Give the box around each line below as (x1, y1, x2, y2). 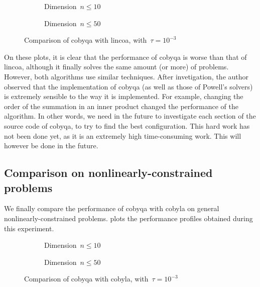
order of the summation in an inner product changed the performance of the (4, 101, 239, 111)
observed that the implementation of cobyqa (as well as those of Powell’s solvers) (4, 81, 253, 91)
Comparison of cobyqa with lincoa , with (24, 35, 147, 45)
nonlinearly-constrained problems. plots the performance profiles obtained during (4, 213, 253, 223)
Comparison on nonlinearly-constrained (4, 165, 213, 180)
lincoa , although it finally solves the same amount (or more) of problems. (4, 61, 229, 72)
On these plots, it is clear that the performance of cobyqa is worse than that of (4, 51, 247, 62)
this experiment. (4, 223, 54, 233)
